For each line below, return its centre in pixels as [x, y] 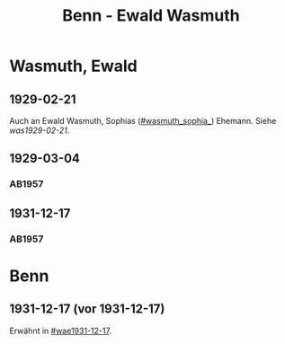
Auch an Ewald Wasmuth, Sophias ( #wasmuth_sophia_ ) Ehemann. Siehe [143, 121]
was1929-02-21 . [40, 130]
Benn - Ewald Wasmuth [151, 16]
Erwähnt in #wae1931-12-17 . [61, 331]
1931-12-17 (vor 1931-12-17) [87, 309]
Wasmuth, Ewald [73, 66]
